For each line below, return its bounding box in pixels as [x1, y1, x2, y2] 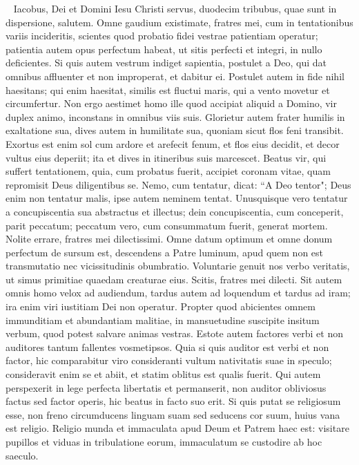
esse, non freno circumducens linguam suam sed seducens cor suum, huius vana [6, 407, 340, 421]
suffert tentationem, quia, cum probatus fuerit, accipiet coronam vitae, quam [6, 164, 331, 178]
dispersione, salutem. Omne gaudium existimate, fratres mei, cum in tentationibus [6, 15, 353, 29]
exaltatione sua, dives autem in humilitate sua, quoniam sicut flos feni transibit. [6, 123, 344, 137]
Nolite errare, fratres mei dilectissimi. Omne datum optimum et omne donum [6, 231, 333, 246]
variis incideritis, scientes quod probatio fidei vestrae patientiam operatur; [6, 28, 318, 43]
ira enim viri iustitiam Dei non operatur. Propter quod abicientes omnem [6, 299, 316, 314]
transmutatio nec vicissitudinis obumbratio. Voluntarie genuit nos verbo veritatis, [6, 258, 350, 273]
